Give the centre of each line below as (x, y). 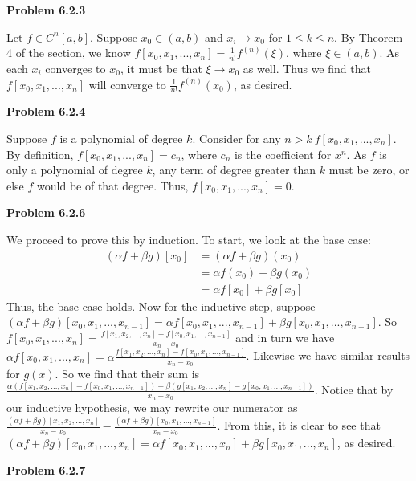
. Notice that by (354, 389)
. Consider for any (237, 139)
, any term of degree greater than (234, 170)
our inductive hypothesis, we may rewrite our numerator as (152, 408)
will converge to (127, 84)
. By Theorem (369, 37)
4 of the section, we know (69, 53)
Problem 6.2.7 (46, 469)
